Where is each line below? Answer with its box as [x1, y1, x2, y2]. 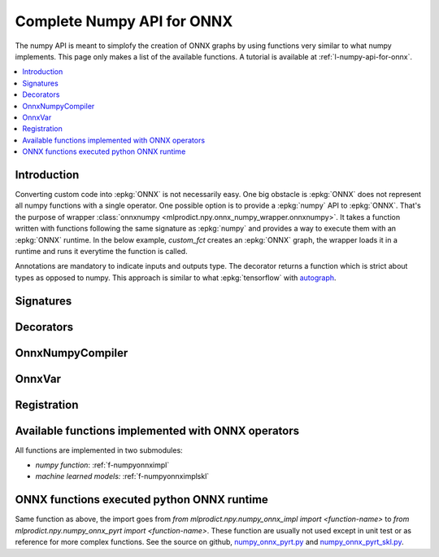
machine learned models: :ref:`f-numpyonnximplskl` [35, 471, 210, 481]
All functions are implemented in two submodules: [15, 445, 183, 455]
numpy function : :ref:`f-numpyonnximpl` [35, 460, 170, 470]
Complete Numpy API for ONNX [15, 12, 233, 30]
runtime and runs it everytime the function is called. [15, 246, 188, 256]
